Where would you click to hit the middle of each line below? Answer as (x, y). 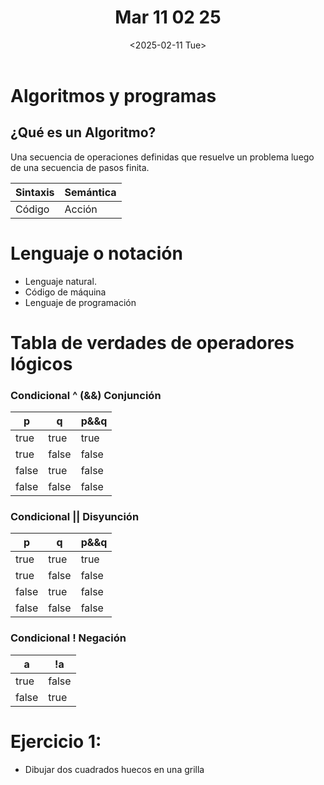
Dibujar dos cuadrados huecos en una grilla (114, 769)
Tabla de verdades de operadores (152, 342)
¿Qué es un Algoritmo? (83, 132)
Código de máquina (65, 292)
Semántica (90, 192)
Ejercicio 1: (56, 741)
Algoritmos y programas (113, 95)
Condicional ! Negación (68, 638)
